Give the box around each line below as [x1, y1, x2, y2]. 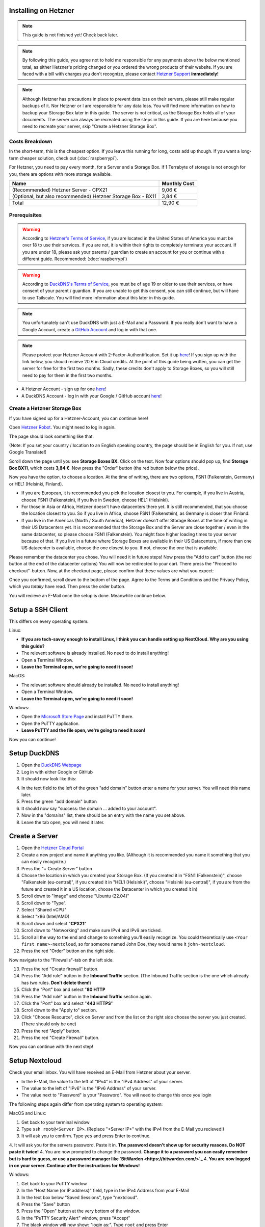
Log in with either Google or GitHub [21, 769, 93, 775]
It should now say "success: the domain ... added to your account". [21, 805, 157, 811]
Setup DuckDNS [9, 749, 59, 758]
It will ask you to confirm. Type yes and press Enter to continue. [21, 1133, 151, 1139]
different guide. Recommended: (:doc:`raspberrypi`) [22, 256, 127, 262]
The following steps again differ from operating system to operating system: [9, 1101, 163, 1107]
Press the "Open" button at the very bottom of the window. [21, 1208, 140, 1214]
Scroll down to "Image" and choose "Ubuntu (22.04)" [21, 893, 130, 899]
